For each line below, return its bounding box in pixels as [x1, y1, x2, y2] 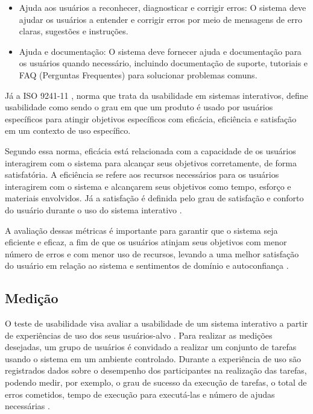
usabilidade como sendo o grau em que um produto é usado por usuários [5, 101, 273, 113]
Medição [5, 289, 58, 307]
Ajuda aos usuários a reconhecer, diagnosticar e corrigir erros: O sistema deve [19, 1, 306, 13]
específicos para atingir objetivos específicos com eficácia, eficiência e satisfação [5, 112, 297, 125]
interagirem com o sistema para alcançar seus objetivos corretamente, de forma [5, 156, 297, 169]
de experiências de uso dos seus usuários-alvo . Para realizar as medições [5, 328, 273, 341]
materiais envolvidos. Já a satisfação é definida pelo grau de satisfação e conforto [5, 192, 304, 204]
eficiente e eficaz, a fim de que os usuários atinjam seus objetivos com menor [5, 236, 287, 248]
